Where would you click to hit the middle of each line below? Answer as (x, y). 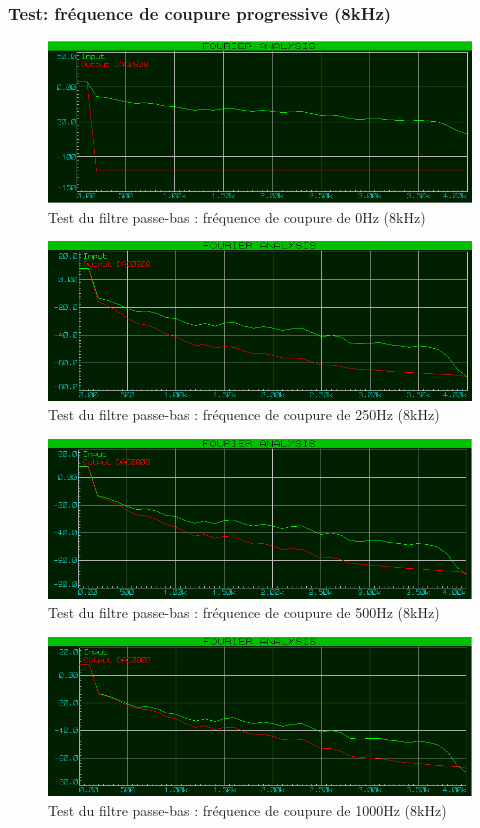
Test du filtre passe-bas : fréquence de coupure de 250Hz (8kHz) (244, 414)
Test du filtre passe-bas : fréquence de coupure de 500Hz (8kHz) (244, 612)
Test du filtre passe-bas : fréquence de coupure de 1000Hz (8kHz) (247, 809)
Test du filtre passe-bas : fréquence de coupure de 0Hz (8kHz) (237, 216)
